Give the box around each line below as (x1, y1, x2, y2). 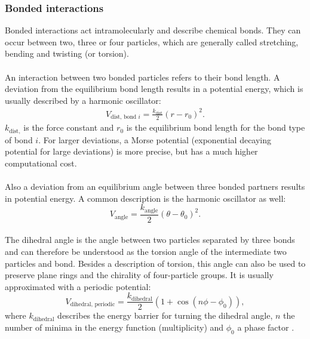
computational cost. (5, 157, 77, 169)
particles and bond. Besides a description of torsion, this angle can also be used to (5, 257, 306, 269)
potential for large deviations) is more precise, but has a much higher (5, 145, 258, 158)
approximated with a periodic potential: (5, 280, 151, 292)
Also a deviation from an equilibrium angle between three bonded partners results (5, 180, 305, 193)
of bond (5, 133, 33, 146)
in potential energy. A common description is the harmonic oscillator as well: (5, 192, 286, 204)
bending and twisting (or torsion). (5, 47, 129, 60)
